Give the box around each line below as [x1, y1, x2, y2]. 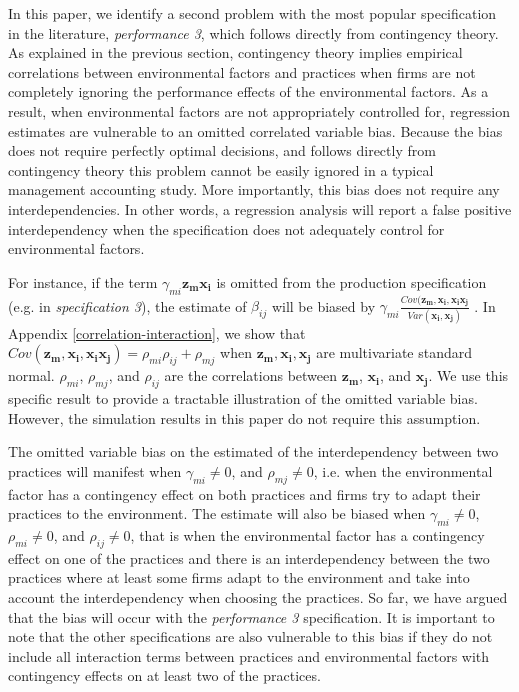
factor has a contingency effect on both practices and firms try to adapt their [8, 483, 481, 504]
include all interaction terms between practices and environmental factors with [8, 645, 490, 666]
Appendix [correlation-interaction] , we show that [8, 322, 306, 343]
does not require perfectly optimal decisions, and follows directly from [8, 140, 436, 161]
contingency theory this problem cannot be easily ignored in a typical [8, 159, 434, 180]
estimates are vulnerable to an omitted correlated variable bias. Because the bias [8, 120, 503, 141]
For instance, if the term [8, 271, 158, 292]
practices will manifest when [8, 460, 182, 481]
